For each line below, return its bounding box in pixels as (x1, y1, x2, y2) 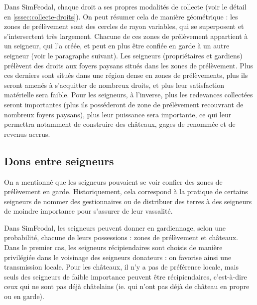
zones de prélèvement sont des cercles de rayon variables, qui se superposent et (4, 21, 244, 31)
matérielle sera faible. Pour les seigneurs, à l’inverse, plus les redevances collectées (4, 89, 253, 100)
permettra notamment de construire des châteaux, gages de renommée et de (4, 119, 236, 129)
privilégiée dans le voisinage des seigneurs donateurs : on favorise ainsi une (4, 252, 232, 262)
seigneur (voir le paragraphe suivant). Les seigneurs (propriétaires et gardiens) (4, 50, 243, 60)
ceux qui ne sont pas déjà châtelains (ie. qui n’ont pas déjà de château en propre (4, 281, 250, 292)
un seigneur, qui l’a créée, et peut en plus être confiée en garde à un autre (4, 40, 230, 51)
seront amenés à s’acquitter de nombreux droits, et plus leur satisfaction (4, 79, 225, 90)
